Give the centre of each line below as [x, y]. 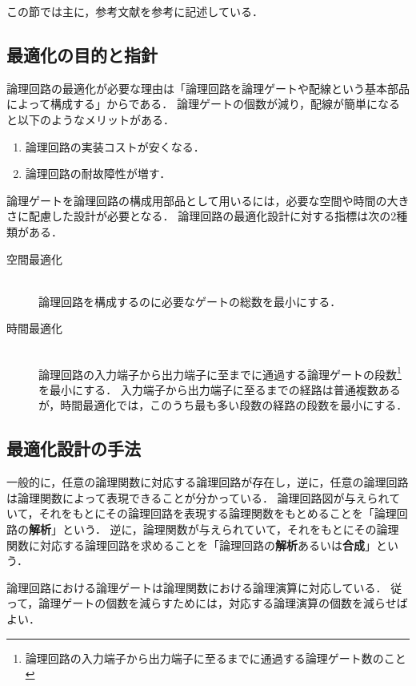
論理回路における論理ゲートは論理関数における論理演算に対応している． [197, 587]
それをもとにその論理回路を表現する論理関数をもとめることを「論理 [218, 513]
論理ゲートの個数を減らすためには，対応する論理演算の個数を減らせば [223, 603]
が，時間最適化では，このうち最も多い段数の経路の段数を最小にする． [223, 405]
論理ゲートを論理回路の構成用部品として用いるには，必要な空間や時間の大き [208, 200]
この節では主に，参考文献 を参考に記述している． [135, 11]
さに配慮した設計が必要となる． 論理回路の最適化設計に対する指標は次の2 [202, 216]
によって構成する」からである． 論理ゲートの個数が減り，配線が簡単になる [203, 104]
